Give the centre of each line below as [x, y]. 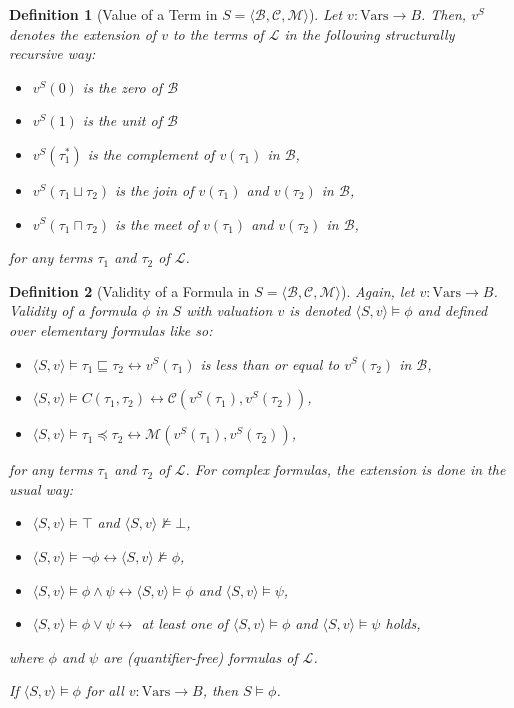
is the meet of [157, 223]
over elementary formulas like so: [111, 329]
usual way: [41, 488]
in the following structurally [369, 33]
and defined [452, 310]
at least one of [185, 623]
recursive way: [52, 53]
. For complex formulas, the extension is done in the [345, 469]
